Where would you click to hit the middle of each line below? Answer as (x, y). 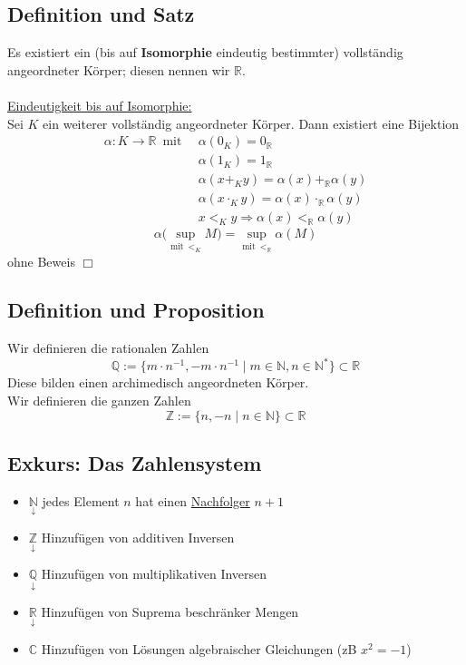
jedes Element (81, 500)
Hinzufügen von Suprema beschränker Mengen (170, 612)
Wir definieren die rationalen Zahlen (108, 348)
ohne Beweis (41, 261)
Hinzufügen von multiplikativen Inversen (154, 574)
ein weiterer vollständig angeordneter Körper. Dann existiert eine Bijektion (251, 123)
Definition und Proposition (136, 310)
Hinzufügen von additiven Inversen (138, 537)
